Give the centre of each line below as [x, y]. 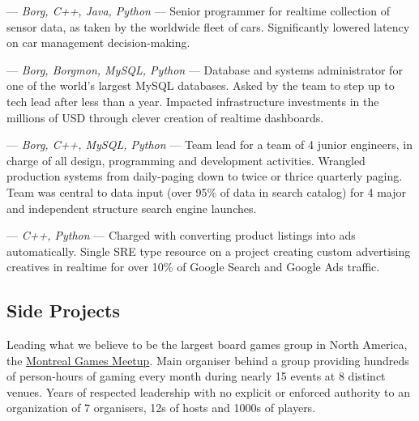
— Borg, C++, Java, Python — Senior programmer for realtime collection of [198, 11]
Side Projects [63, 310]
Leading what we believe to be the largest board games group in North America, [207, 344]
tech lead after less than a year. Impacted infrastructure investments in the [193, 101]
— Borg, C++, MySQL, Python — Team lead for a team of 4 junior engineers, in [209, 145]
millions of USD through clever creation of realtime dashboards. [165, 117]
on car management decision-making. [98, 43]
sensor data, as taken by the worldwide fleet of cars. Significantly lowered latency [208, 26]
